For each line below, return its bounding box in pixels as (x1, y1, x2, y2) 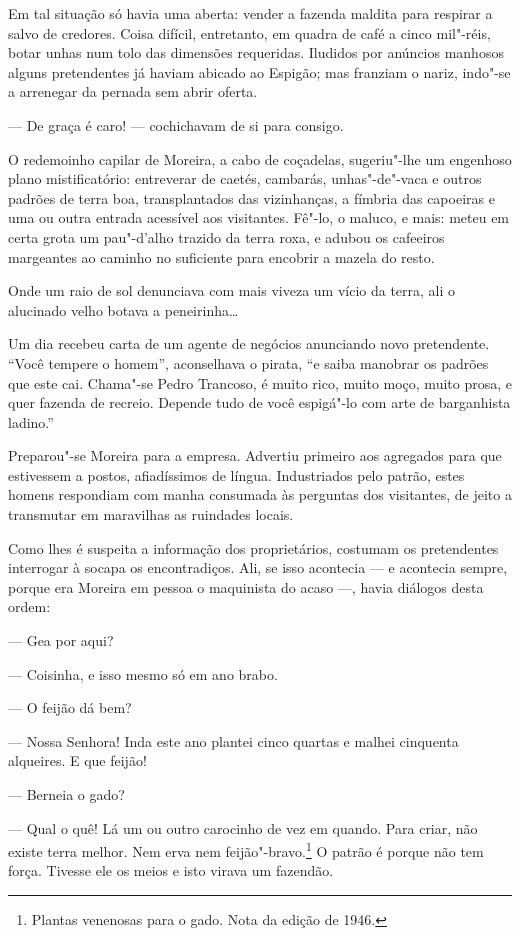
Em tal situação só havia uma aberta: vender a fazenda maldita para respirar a (8, 3, 493, 23)
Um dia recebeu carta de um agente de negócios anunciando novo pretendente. (8, 333, 490, 354)
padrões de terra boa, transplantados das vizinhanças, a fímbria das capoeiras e (8, 187, 495, 208)
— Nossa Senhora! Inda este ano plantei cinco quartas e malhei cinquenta (8, 730, 459, 751)
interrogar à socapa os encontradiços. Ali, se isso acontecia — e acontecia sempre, (8, 557, 508, 578)
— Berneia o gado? (8, 784, 125, 804)
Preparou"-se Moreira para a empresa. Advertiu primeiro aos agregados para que (8, 445, 502, 466)
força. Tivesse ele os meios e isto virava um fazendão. (8, 860, 334, 881)
